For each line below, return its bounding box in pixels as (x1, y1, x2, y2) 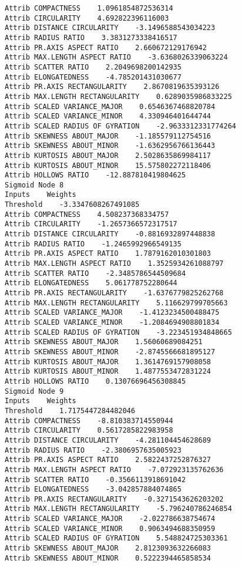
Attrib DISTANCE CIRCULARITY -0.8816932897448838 (5, 230, 215, 239)
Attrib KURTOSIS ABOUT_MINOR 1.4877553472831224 (5, 367, 211, 376)
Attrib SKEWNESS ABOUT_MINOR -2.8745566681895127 (5, 347, 215, 356)
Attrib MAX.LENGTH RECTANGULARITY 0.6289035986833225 (5, 92, 232, 101)
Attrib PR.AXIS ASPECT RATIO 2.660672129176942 (5, 43, 207, 52)
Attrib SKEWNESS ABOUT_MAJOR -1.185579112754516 (5, 131, 211, 140)
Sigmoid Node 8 (5, 180, 64, 189)
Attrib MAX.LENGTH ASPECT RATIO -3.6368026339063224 (5, 53, 228, 62)
